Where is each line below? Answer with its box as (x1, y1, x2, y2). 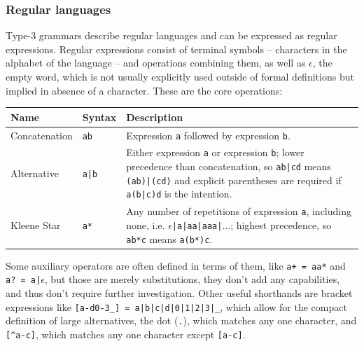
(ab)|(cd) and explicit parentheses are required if (126, 172, 342, 187)
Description (126, 109, 183, 124)
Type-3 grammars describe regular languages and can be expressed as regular (6, 28, 337, 43)
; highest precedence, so (230, 217, 332, 232)
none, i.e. (126, 217, 165, 232)
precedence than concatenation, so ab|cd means (126, 159, 331, 174)
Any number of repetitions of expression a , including (126, 204, 352, 219)
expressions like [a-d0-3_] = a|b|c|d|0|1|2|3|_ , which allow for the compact (6, 299, 347, 314)
